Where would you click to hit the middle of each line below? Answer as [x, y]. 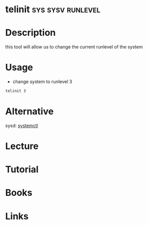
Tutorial [22, 170]
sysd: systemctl [22, 126]
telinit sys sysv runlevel [53, 9]
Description [31, 33]
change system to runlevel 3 [42, 82]
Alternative [29, 111]
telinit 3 [16, 91]
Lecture [22, 146]
